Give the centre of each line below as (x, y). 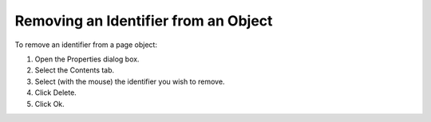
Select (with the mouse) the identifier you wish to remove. (130, 81)
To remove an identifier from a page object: (86, 45)
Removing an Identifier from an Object (144, 21)
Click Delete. (56, 92)
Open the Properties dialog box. (87, 59)
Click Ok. (50, 104)
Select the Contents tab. (75, 70)
